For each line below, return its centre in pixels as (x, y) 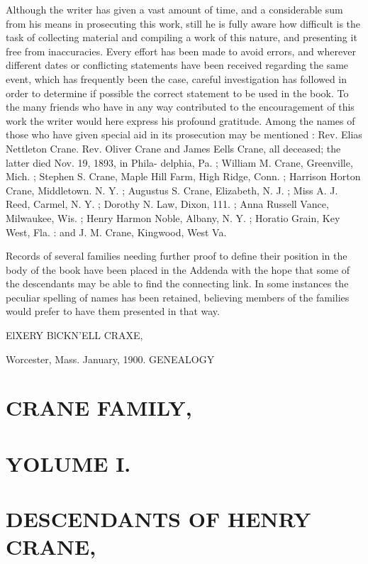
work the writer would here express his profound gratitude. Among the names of (180, 120)
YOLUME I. (68, 463)
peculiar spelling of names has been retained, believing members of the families (178, 297)
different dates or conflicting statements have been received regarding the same (177, 65)
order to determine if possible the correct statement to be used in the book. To (177, 93)
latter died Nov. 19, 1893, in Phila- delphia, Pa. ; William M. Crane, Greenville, (179, 162)
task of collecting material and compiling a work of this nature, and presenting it (182, 37)
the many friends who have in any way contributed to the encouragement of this (180, 107)
